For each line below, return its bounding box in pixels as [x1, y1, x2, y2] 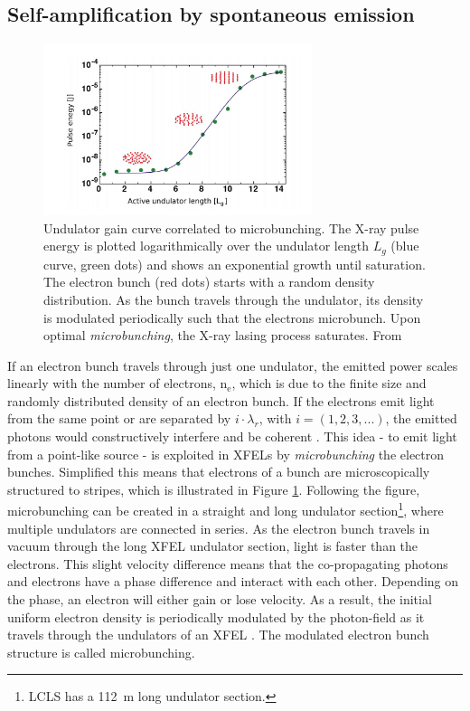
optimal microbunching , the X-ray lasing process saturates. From [43, 326, 402, 345]
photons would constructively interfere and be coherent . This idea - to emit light [7, 427, 457, 446]
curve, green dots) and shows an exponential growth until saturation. [43, 254, 426, 273]
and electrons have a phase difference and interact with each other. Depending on [7, 572, 459, 591]
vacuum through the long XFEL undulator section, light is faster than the [7, 536, 418, 555]
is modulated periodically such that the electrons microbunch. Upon [43, 308, 421, 327]
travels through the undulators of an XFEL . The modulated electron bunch [7, 625, 429, 644]
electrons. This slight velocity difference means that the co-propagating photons [7, 554, 448, 573]
